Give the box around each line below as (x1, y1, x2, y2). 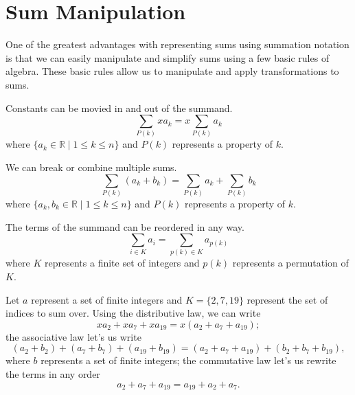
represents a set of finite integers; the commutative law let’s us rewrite (41, 353, 336, 368)
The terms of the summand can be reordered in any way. (5, 219, 244, 234)
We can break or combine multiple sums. (5, 160, 177, 174)
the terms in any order (5, 367, 100, 381)
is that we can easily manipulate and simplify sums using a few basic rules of (5, 50, 330, 65)
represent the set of (247, 292, 328, 306)
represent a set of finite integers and (31, 292, 183, 306)
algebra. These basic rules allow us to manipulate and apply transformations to (5, 64, 339, 78)
